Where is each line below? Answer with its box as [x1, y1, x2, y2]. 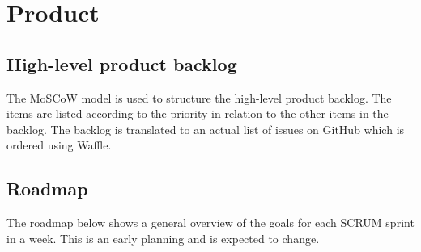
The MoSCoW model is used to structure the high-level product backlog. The [6, 89, 392, 106]
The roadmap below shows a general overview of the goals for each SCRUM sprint [6, 214, 415, 231]
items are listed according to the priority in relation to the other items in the [6, 105, 389, 122]
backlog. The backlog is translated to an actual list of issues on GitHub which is [6, 120, 405, 137]
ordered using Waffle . [6, 136, 112, 153]
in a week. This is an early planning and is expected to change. [6, 229, 320, 246]
